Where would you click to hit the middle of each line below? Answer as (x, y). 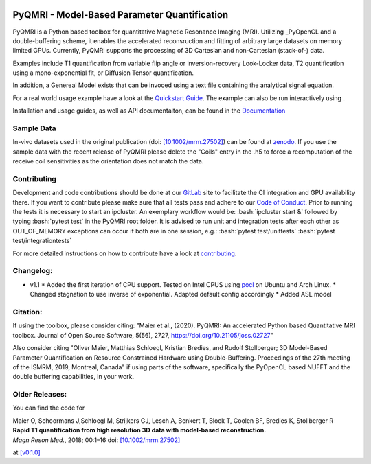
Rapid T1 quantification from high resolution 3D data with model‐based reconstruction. (139, 430)
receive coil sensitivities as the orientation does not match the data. (108, 161)
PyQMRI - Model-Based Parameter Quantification (121, 15)
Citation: (27, 312)
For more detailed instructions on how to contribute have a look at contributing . (125, 253)
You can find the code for (49, 408)
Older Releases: (40, 395)
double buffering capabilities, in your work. (74, 377)
